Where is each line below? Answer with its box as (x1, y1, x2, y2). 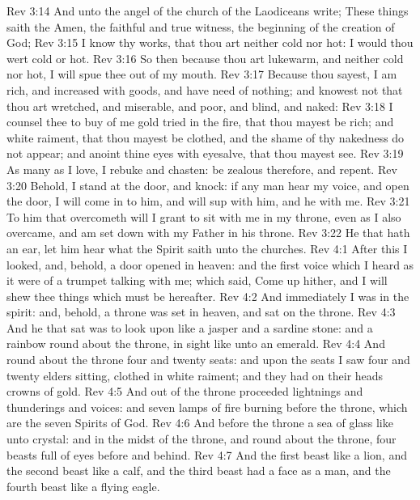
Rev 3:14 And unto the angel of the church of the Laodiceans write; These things (6, 2, 409, 19)
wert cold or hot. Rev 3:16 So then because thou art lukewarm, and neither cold (6, 49, 404, 66)
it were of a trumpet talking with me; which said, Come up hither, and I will (6, 272, 388, 289)
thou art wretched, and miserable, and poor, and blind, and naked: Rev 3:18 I (6, 97, 393, 114)
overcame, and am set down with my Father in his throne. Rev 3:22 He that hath (6, 224, 410, 241)
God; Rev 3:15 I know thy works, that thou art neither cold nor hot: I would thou (6, 34, 414, 51)
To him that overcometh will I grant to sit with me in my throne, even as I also (6, 208, 401, 225)
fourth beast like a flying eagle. (6, 477, 160, 494)
